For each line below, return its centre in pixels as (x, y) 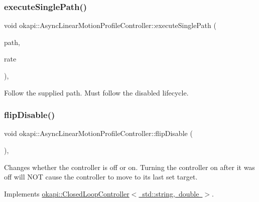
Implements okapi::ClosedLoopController (67, 193)
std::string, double (171, 193)
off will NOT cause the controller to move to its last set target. (101, 177)
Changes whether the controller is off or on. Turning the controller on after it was (129, 167)
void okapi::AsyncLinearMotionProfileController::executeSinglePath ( (110, 25)
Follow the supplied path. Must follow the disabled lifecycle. (96, 92)
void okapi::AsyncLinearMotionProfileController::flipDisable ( (98, 133)
